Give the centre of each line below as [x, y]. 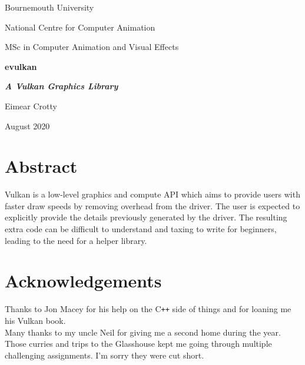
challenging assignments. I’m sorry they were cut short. [105, 355]
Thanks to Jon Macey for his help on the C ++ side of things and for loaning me [148, 309]
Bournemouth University [49, 7]
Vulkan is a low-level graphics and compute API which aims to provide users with [152, 194]
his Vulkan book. [35, 321]
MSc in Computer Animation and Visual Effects [92, 47]
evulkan [21, 66]
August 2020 [27, 125]
